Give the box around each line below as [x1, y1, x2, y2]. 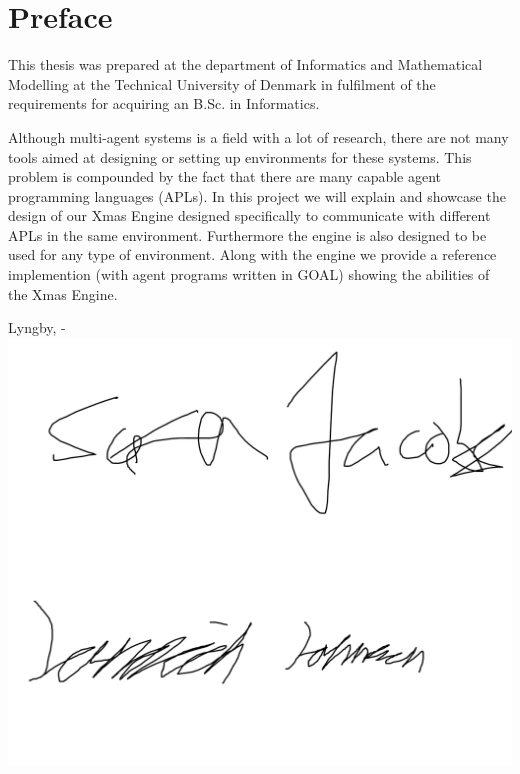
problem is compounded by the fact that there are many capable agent [8, 166, 442, 187]
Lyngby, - [8, 317, 66, 338]
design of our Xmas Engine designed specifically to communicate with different [8, 205, 491, 226]
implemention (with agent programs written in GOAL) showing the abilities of [8, 264, 490, 285]
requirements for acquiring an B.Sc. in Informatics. [8, 93, 320, 114]
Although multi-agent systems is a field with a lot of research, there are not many [8, 126, 509, 147]
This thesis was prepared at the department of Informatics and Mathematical [8, 54, 483, 75]
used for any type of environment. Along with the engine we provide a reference [8, 244, 497, 265]
